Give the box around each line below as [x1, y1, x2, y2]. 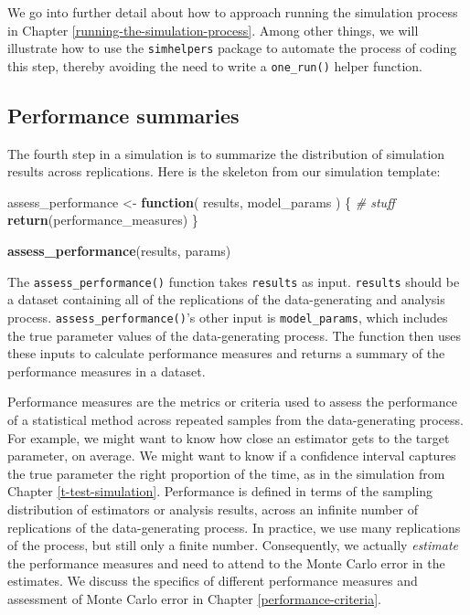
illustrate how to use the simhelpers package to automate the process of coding [7, 38, 457, 58]
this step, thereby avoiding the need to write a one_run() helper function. [7, 56, 423, 75]
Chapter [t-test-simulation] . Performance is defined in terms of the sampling [7, 482, 433, 501]
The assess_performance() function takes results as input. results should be [7, 271, 460, 291]
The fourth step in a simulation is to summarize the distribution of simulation [7, 143, 445, 163]
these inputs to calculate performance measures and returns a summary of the [7, 344, 445, 363]
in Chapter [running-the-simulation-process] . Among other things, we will [7, 20, 419, 39]
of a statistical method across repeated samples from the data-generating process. [7, 409, 464, 429]
